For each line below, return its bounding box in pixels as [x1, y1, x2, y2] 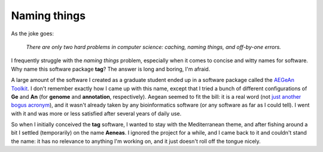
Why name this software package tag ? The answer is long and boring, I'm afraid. [11, 65, 211, 72]
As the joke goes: [11, 30, 54, 37]
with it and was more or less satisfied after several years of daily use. [11, 110, 182, 117]
